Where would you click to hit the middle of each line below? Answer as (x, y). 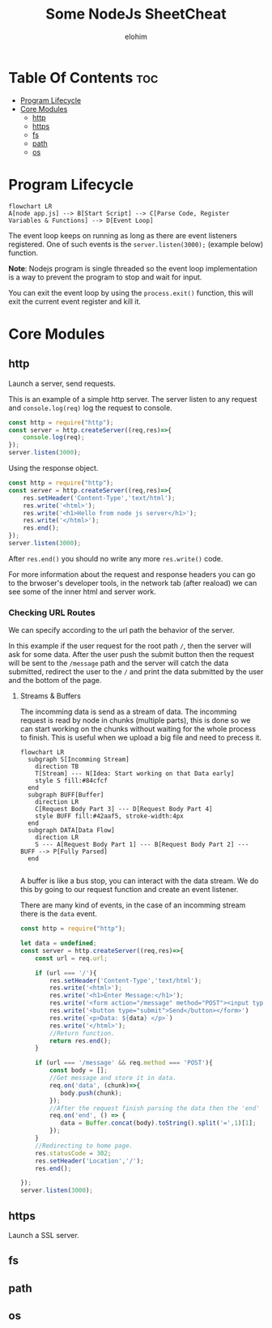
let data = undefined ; (58, 944)
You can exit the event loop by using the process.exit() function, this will (131, 293)
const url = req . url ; (71, 958)
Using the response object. (53, 468)
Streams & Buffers (50, 696)
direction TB (57, 766)
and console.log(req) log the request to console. (90, 408)
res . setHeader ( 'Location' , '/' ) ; (89, 1161)
